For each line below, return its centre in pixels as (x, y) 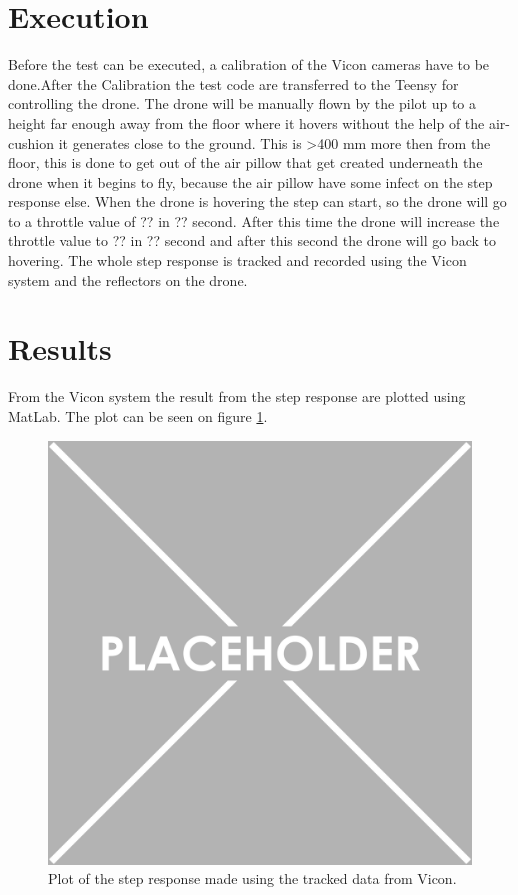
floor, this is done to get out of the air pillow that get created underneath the (245, 162)
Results (60, 348)
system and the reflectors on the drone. (128, 279)
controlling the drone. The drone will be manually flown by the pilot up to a (242, 103)
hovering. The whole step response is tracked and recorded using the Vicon (237, 260)
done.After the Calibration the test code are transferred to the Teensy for (233, 83)
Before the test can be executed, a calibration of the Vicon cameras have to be (249, 64)
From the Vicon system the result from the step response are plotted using (237, 396)
